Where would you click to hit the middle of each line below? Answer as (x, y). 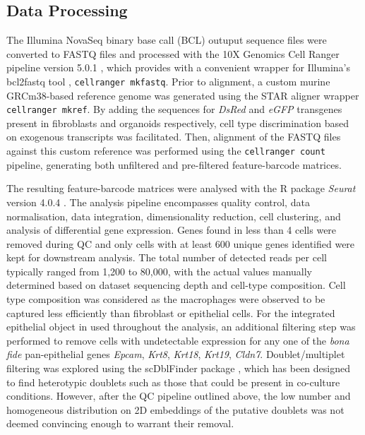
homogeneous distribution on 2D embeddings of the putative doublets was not (175, 409)
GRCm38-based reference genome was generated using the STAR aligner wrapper (183, 95)
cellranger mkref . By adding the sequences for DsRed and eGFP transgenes (174, 109)
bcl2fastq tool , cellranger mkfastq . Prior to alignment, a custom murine (168, 81)
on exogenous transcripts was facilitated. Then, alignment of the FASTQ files (174, 137)
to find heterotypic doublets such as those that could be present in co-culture (173, 382)
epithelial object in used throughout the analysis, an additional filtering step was (181, 327)
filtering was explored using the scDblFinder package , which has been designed (179, 368)
